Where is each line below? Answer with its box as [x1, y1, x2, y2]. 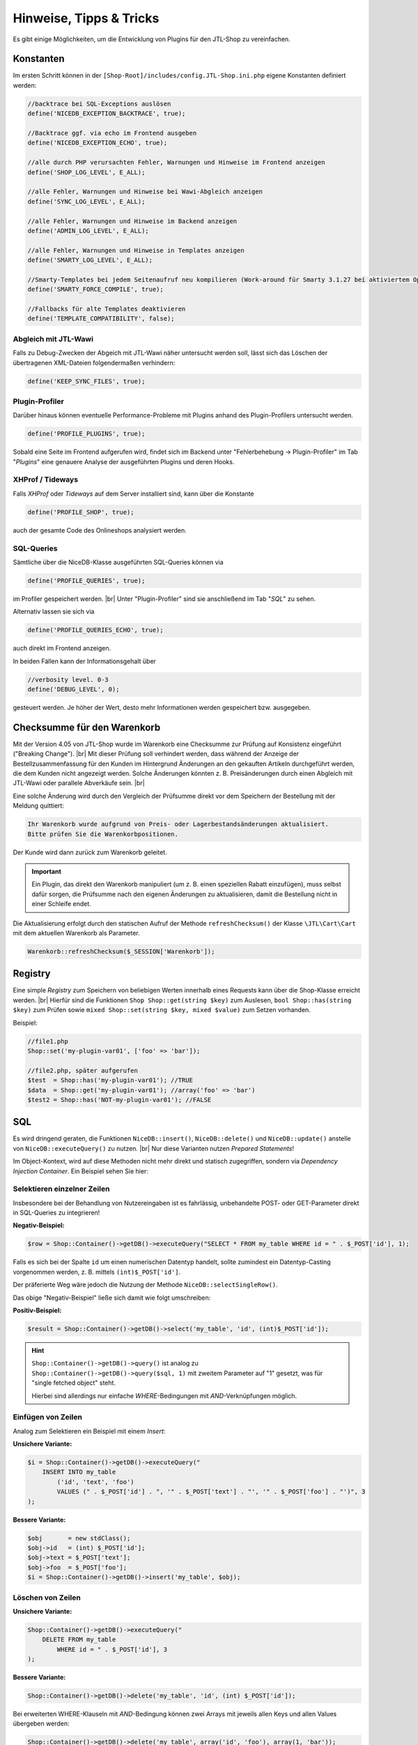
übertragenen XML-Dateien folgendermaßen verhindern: [13, 358, 176, 366]
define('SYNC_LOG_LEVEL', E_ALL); [27, 198, 146, 205]
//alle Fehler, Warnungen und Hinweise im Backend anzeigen [27, 217, 238, 225]
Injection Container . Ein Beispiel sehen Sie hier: [13, 1166, 149, 1175]
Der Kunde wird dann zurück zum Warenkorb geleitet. [13, 848, 167, 856]
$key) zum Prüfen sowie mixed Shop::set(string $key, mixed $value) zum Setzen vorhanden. [13, 1006, 311, 1014]
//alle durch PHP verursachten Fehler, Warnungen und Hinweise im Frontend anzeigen [27, 158, 325, 167]
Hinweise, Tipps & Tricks [13, 10, 160, 26]
